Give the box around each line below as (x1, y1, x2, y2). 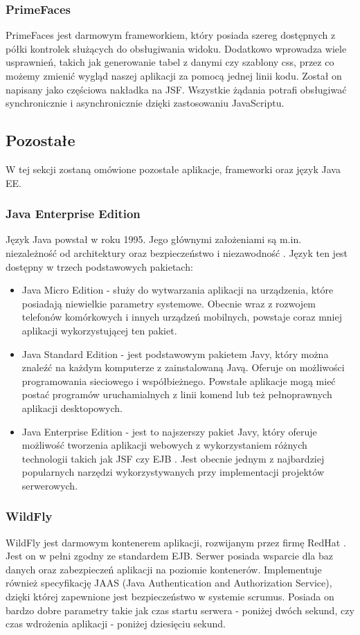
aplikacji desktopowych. (21, 400, 123, 415)
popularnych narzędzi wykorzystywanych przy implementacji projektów (21, 465, 325, 479)
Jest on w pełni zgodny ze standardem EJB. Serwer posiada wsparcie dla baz (6, 548, 333, 563)
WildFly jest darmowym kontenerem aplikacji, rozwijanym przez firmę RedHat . (6, 535, 346, 549)
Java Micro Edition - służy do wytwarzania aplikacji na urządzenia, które (21, 283, 334, 297)
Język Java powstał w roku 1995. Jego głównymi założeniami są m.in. (6, 232, 302, 247)
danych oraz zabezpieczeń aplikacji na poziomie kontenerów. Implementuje (6, 562, 322, 576)
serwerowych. (21, 478, 78, 492)
